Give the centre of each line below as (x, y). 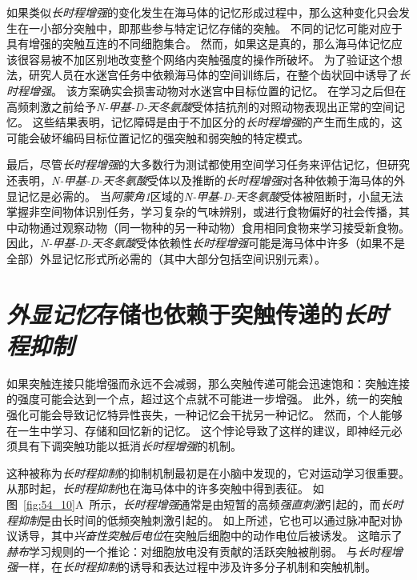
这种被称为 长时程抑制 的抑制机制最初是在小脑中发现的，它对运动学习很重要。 (208, 472)
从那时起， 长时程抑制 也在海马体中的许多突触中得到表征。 (158, 488)
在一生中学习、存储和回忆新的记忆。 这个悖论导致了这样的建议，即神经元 (199, 430)
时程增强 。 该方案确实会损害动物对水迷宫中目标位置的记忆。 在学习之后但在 (206, 90)
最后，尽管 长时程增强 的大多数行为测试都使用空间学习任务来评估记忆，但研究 (208, 164)
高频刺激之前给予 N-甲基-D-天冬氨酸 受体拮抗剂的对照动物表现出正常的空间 (200, 106)
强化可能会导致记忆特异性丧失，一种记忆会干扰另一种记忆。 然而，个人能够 (204, 414)
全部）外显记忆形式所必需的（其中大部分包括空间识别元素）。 (166, 258)
